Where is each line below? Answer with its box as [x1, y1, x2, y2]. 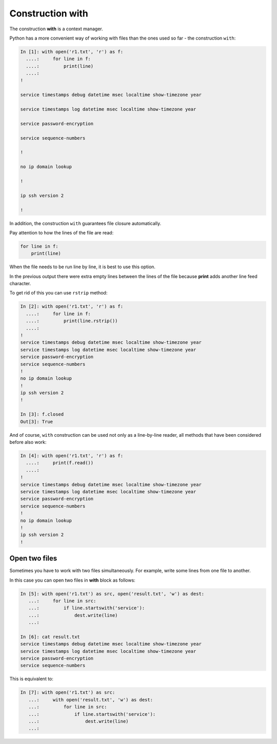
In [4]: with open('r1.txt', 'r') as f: [20, 453, 123, 459]
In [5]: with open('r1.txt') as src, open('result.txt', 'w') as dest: [20, 591, 205, 597]
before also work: [9, 439, 47, 445]
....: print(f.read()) [26, 460, 94, 466]
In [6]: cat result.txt [20, 634, 81, 640]
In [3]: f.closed [20, 412, 64, 417]
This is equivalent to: [9, 676, 54, 682]
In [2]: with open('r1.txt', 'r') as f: [20, 304, 123, 309]
